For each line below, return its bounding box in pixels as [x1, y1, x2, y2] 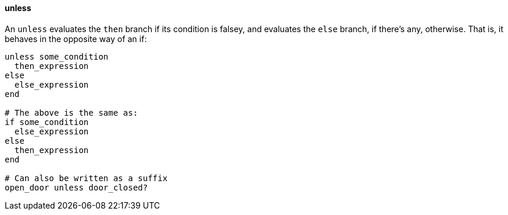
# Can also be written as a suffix [5, 173, 168, 183]
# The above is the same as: [5, 107, 138, 117]
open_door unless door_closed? [5, 182, 148, 192]
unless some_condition [5, 51, 109, 61]
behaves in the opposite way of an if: [5, 33, 147, 44]
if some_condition [5, 117, 89, 127]
